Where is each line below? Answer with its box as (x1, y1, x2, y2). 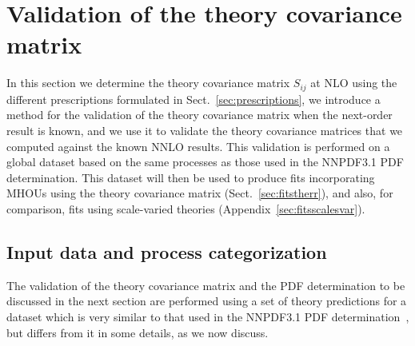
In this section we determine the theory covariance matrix (6, 74, 290, 91)
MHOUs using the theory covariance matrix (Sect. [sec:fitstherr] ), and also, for (6, 185, 393, 201)
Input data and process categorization (6, 239, 327, 264)
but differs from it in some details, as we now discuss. (6, 324, 269, 340)
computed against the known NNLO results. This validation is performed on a (6, 137, 390, 154)
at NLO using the (310, 74, 397, 91)
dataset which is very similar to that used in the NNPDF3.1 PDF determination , (6, 308, 409, 324)
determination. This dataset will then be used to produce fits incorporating (6, 169, 375, 185)
